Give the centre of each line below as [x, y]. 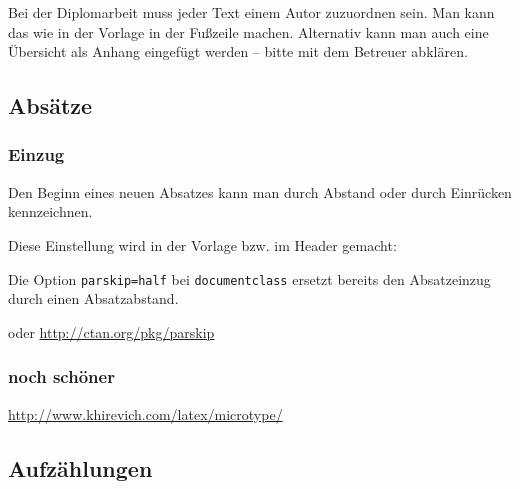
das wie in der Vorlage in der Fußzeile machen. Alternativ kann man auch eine [248, 31]
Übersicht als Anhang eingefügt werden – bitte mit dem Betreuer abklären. [238, 51]
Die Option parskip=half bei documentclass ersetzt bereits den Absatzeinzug [249, 278]
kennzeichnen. [50, 211]
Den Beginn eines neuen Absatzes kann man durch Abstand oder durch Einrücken [260, 191]
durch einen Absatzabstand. [93, 298]
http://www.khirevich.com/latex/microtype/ [145, 413]
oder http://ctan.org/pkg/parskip [111, 331]
